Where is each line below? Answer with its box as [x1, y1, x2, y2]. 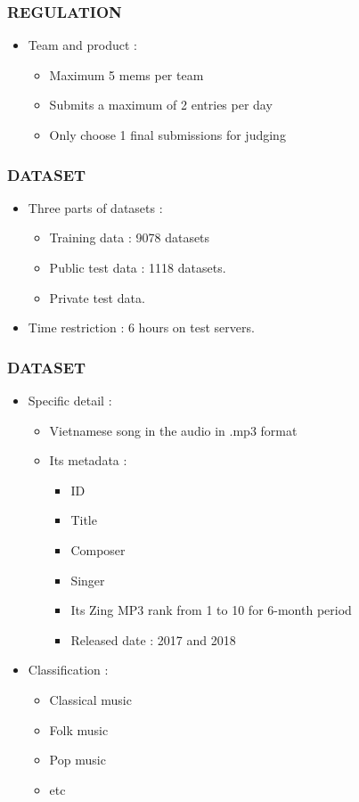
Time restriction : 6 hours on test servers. [28, 318, 255, 337]
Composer [70, 540, 126, 559]
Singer [70, 570, 105, 589]
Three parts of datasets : [28, 198, 163, 217]
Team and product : [28, 36, 137, 54]
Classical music [49, 690, 132, 708]
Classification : [28, 660, 109, 679]
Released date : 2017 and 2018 [70, 630, 236, 649]
